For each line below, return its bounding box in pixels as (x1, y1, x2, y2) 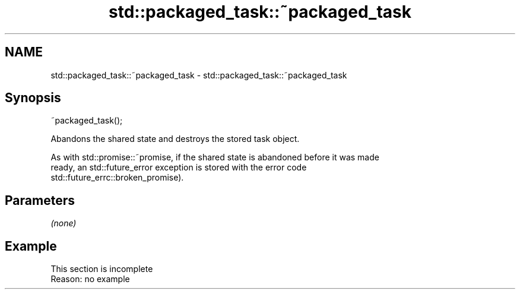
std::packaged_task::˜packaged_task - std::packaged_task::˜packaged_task (50, 69, 347, 80)
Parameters (5, 192, 75, 208)
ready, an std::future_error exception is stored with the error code (50, 162, 307, 173)
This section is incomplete (50, 264, 153, 274)
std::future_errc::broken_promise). (50, 172, 184, 183)
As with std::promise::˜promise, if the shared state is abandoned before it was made (50, 152, 379, 163)
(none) (50, 218, 77, 229)
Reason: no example (50, 274, 130, 284)
